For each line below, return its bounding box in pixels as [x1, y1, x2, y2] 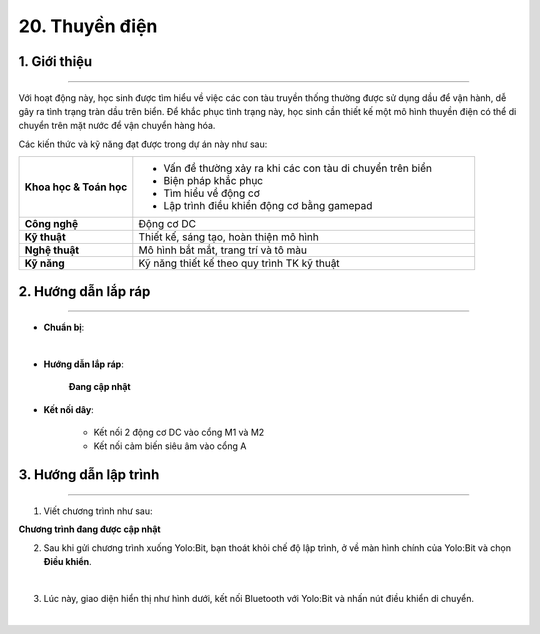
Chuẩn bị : [43, 321, 85, 334]
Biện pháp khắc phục [163, 174, 264, 188]
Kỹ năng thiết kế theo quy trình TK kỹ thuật [138, 256, 340, 270]
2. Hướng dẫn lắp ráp [18, 283, 151, 300]
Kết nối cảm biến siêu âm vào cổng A [93, 440, 247, 452]
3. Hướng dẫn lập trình [18, 466, 160, 484]
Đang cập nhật [68, 381, 131, 393]
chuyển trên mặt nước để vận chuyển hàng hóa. [18, 120, 216, 132]
